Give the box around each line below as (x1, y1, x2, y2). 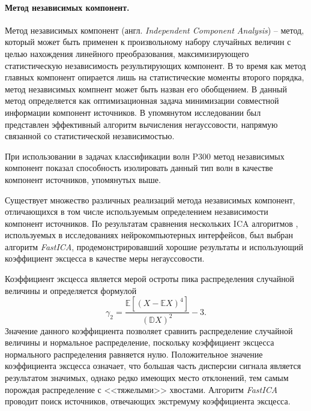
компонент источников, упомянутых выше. (5, 173, 161, 185)
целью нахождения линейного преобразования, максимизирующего (5, 47, 249, 59)
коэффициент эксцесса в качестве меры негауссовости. (5, 252, 205, 265)
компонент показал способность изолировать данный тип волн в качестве (5, 161, 273, 174)
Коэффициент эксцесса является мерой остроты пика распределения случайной (5, 272, 295, 285)
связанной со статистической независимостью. (5, 130, 175, 142)
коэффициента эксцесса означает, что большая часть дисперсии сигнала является (5, 359, 301, 372)
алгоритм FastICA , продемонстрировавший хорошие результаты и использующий (5, 240, 304, 253)
